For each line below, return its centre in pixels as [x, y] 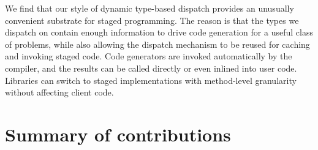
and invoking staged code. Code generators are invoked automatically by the [149, 56]
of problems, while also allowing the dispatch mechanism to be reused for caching [157, 44]
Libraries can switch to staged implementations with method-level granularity [151, 80]
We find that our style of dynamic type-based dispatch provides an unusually [150, 8]
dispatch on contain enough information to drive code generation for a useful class [159, 32]
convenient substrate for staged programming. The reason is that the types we [152, 20]
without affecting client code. [59, 92]
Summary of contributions [118, 134]
